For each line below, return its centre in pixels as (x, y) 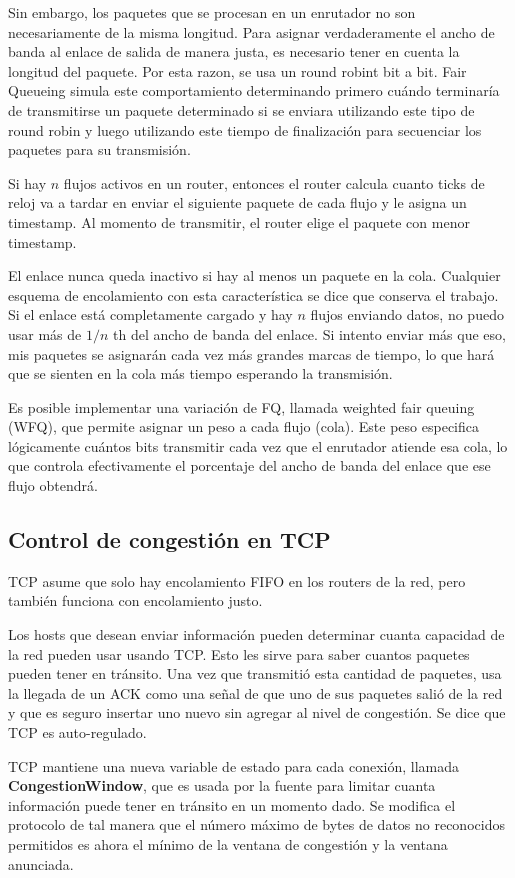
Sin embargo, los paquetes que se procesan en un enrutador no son (212, 12)
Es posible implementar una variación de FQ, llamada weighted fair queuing (241, 406)
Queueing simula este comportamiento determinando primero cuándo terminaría (254, 90)
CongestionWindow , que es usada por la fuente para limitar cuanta (222, 785)
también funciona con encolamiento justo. (135, 600)
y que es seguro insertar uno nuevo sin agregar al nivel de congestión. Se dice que (257, 712)
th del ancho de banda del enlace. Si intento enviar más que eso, (309, 333)
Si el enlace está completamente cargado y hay (150, 314)
